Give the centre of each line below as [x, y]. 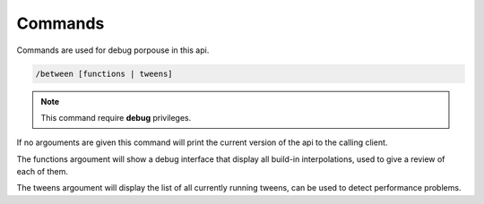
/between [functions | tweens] [104, 73]
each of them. [43, 172]
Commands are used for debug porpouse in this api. [113, 50]
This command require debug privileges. [116, 117]
